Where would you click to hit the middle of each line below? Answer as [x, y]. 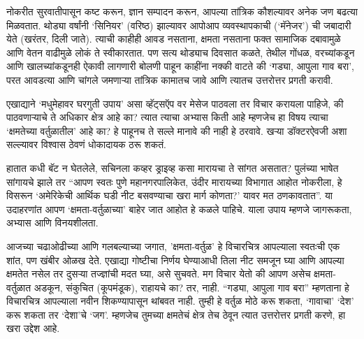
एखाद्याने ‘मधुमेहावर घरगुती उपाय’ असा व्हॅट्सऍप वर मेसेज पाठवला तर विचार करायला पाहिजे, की [175, 103]
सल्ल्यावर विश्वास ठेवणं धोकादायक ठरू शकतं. [86, 144]
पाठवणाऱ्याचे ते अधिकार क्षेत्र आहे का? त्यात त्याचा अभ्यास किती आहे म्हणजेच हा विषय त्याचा [167, 117]
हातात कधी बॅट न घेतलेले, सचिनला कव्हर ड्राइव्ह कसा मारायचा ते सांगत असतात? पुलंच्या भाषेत [173, 167]
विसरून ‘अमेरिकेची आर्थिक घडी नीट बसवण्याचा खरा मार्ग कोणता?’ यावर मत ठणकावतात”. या [170, 195]
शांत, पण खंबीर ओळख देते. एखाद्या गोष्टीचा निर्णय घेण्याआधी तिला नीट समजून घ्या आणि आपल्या [175, 260]
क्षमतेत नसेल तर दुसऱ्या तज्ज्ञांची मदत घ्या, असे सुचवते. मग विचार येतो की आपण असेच [159, 274]
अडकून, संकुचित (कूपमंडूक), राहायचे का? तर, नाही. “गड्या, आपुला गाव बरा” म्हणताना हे [191, 287]
